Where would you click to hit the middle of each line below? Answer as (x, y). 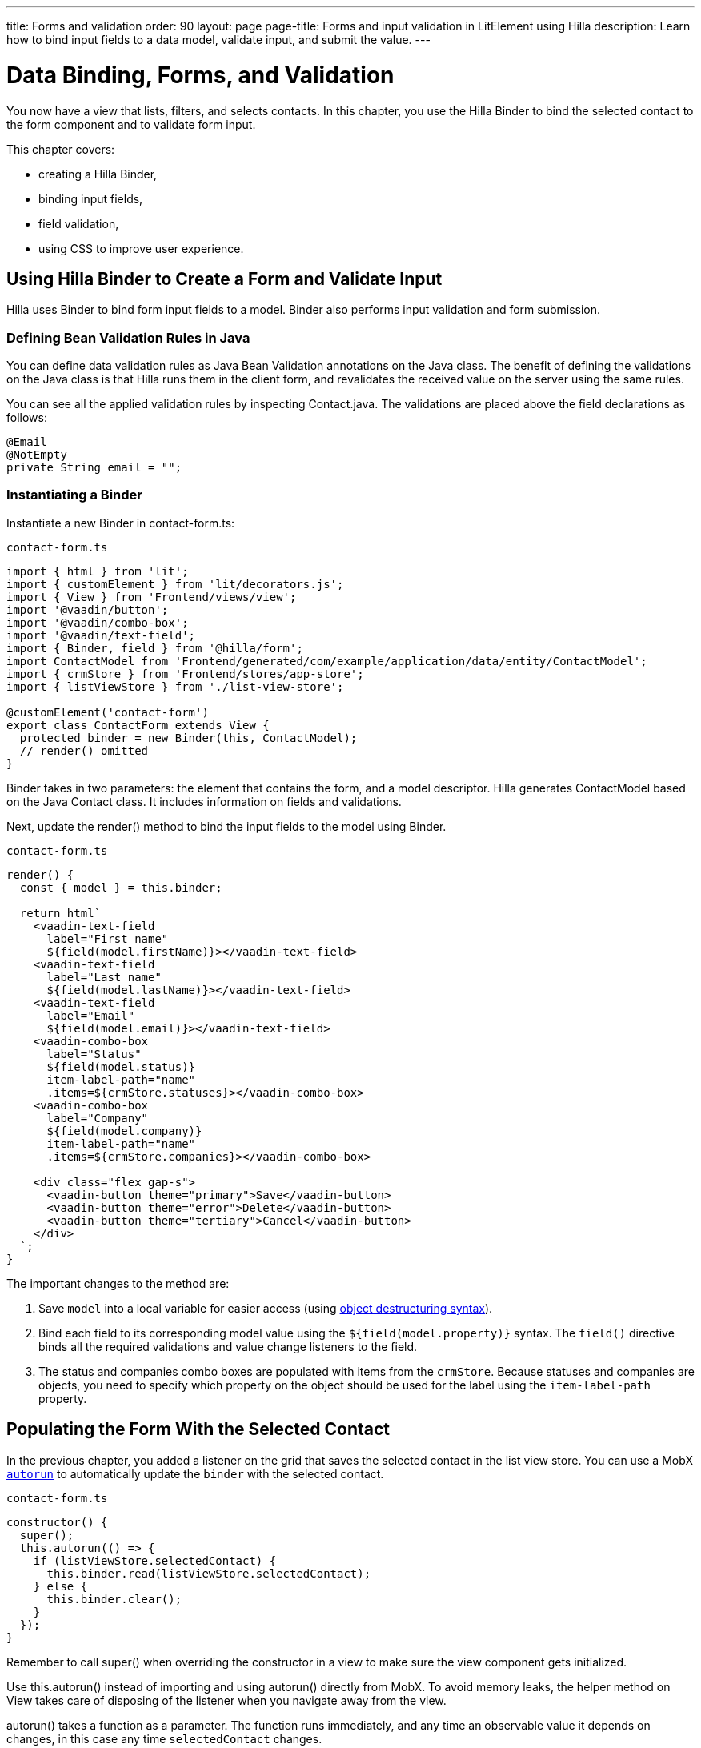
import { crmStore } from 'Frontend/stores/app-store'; (185, 674)
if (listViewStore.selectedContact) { (155, 1560)
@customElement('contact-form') (108, 712)
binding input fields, (91, 198)
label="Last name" (104, 977)
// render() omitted (84, 750)
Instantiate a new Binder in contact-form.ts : (121, 523)
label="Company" (98, 1118)
